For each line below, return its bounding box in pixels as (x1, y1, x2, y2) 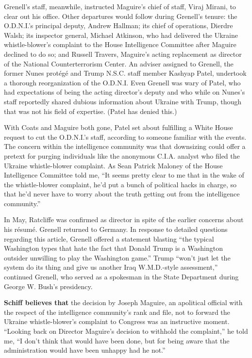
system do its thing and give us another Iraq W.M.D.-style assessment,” (4, 262, 218, 272)
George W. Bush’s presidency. (4, 281, 93, 291)
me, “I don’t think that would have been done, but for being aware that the (4, 335, 230, 345)
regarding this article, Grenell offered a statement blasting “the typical (4, 233, 214, 244)
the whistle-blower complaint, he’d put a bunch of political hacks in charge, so (4, 179, 237, 189)
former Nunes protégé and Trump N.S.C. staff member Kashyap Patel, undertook (4, 68, 247, 78)
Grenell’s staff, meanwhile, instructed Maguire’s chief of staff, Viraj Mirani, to (4, 1, 236, 11)
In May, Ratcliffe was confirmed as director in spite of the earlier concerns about (4, 214, 244, 225)
